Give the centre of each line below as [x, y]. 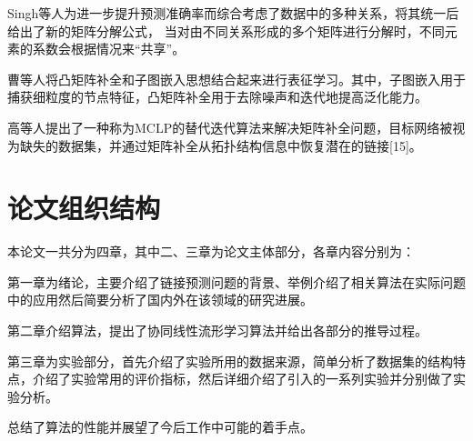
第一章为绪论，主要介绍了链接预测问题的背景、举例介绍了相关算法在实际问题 [236, 281]
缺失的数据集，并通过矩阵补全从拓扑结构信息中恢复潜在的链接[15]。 [221, 145]
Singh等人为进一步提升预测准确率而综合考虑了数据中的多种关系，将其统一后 [233, 13]
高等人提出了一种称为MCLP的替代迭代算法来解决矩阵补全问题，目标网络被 [230, 127]
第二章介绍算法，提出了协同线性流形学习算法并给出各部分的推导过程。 [217, 331]
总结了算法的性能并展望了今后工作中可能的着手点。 [160, 427]
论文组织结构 [84, 208]
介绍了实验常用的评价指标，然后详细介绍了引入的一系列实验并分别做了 [242, 379]
